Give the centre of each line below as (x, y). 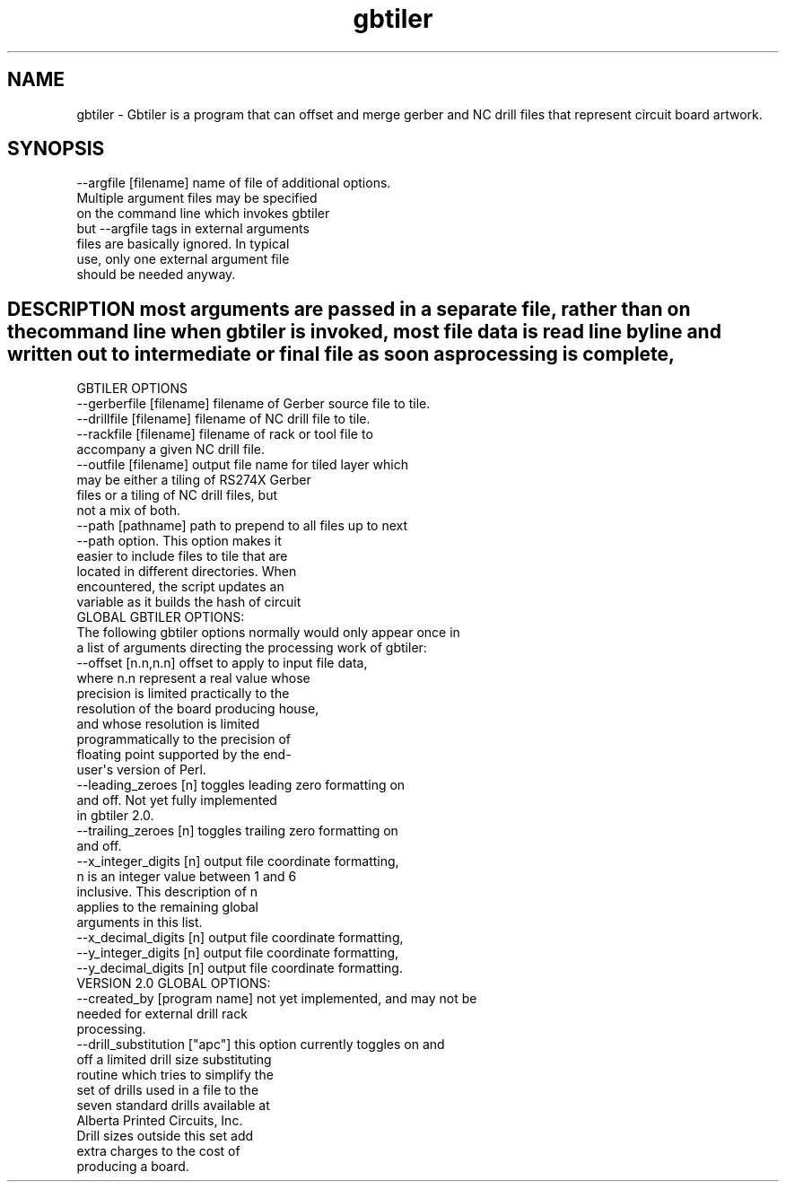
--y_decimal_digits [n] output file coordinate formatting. (240, 968)
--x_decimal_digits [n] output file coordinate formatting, (240, 938)
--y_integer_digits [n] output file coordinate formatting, (238, 953)
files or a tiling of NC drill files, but (177, 495)
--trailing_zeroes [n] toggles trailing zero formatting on (237, 831)
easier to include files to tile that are (182, 556)
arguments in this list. (140, 922)
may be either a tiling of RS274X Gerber (194, 480)
